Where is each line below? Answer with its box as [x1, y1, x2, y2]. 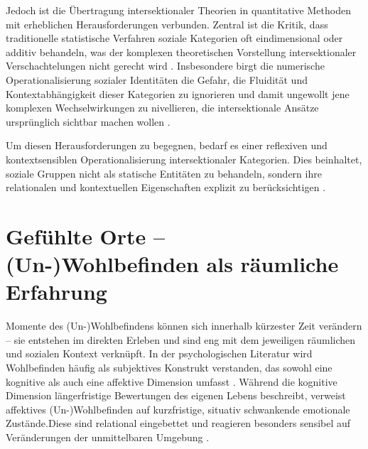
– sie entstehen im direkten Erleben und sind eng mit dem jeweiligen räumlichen [6, 332, 356, 347]
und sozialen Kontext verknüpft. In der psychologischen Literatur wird [6, 346, 313, 361]
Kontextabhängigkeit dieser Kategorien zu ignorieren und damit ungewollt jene [6, 86, 350, 101]
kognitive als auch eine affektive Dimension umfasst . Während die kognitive [6, 374, 337, 389]
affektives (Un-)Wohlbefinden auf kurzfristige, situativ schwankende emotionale [6, 401, 350, 416]
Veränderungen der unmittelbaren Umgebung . [6, 429, 210, 444]
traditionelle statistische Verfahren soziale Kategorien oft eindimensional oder [6, 31, 343, 45]
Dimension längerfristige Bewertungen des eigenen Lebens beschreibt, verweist [6, 388, 346, 403]
